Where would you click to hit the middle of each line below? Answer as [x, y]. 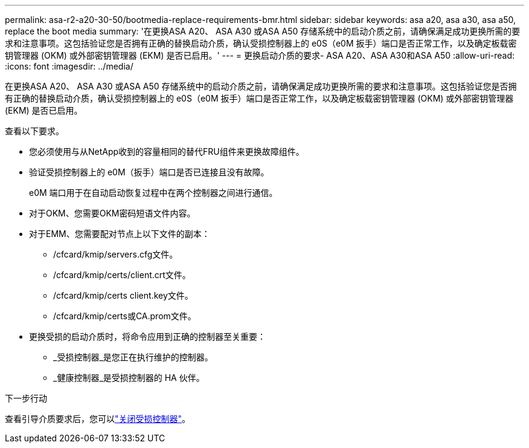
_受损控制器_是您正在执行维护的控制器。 [133, 357]
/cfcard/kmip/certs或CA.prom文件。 [125, 316]
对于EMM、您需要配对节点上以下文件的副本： [120, 234]
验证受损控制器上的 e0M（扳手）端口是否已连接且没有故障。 [149, 172]
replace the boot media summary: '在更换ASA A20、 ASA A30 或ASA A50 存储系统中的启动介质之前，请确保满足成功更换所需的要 [263, 31]
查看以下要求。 [34, 131]
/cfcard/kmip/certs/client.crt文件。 [122, 275]
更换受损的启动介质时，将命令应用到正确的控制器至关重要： [147, 336]
